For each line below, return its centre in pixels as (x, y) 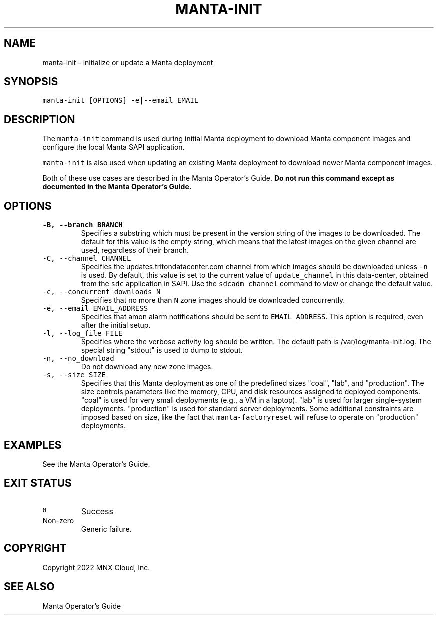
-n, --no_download (78, 359)
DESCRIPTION (40, 119)
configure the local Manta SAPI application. (114, 147)
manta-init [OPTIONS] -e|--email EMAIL (121, 101)
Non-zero (58, 520)
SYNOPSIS (31, 82)
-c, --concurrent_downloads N (102, 292)
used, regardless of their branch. (135, 250)
